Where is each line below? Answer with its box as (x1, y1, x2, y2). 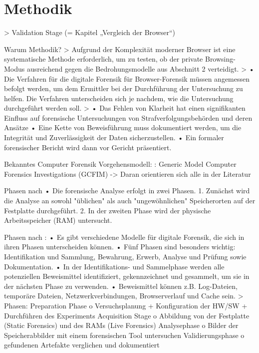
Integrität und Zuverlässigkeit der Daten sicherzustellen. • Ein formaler (4, 132, 224, 143)
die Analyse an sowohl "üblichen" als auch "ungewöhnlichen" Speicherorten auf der (4, 195, 256, 206)
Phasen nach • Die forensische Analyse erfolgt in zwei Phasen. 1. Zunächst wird (4, 185, 250, 196)
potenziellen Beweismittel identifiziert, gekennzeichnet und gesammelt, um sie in (4, 271, 250, 281)
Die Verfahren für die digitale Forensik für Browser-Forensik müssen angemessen (4, 73, 250, 84)
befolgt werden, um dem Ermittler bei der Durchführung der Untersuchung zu (4, 83, 243, 94)
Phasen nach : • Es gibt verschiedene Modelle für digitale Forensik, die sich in (4, 231, 245, 242)
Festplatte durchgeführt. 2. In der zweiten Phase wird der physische (4, 205, 211, 215)
